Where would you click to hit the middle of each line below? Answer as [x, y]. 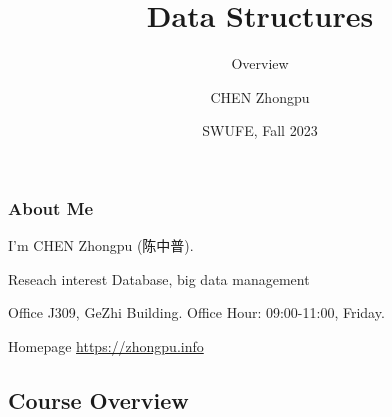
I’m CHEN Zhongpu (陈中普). [101, 245]
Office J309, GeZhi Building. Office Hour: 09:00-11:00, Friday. [196, 312]
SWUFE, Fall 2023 [260, 130]
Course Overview [98, 399]
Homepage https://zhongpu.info [106, 345]
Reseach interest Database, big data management [159, 278]
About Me [51, 207]
